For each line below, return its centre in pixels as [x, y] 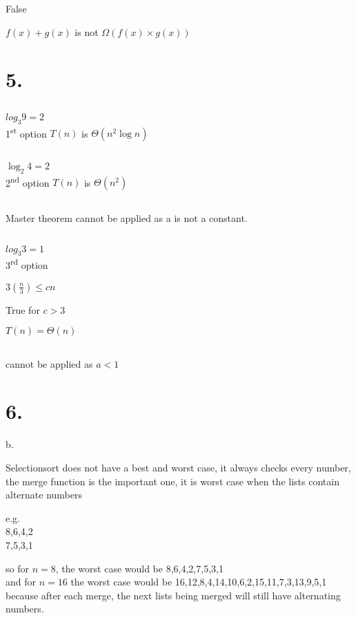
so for [17, 568]
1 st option [26, 132]
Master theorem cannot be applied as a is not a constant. [127, 217]
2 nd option [28, 181]
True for [23, 309]
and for [21, 582]
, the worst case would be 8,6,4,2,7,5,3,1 [139, 568]
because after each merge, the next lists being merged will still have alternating [173, 595]
